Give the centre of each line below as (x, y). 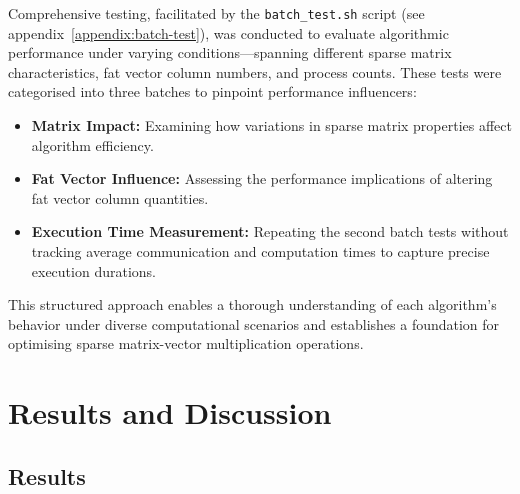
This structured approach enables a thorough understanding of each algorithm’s (252, 304)
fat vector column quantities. (120, 197)
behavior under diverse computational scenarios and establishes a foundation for (254, 323)
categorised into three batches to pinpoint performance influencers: (212, 91)
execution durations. (93, 270)
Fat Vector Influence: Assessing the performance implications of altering (262, 178)
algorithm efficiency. (92, 144)
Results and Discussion (170, 412)
